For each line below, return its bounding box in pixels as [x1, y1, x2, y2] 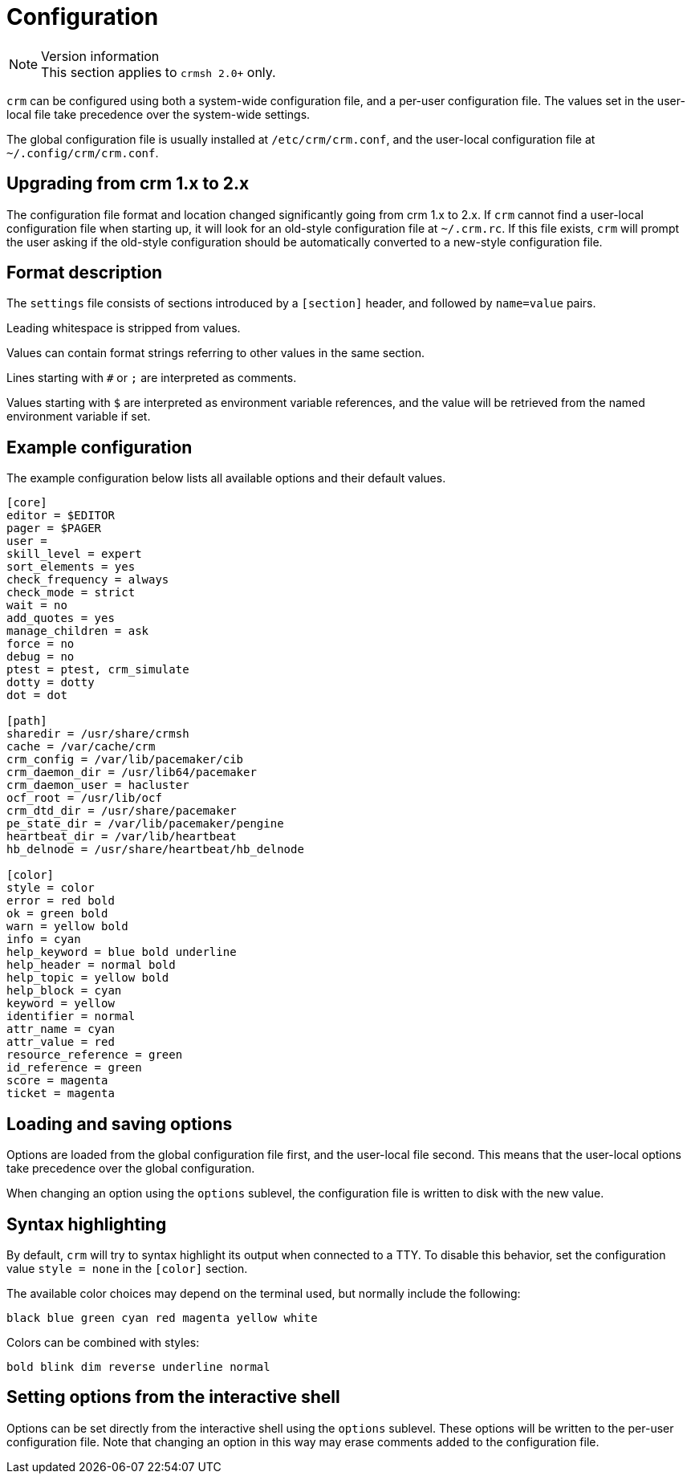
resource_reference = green [6, 1048, 183, 1062]
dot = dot [6, 689, 67, 702]
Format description [6, 262, 163, 283]
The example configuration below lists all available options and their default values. [6, 471, 446, 486]
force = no [6, 637, 75, 651]
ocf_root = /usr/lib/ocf [6, 791, 162, 805]
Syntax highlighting [6, 1214, 167, 1234]
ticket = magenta [6, 1087, 115, 1100]
